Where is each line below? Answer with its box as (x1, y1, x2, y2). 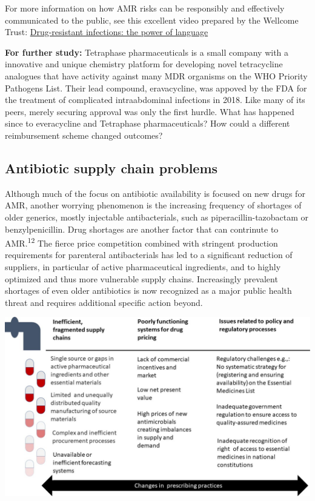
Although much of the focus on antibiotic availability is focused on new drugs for (5, 187, 305, 199)
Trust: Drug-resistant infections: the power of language (5, 25, 208, 38)
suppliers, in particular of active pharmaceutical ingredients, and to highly (5, 260, 281, 273)
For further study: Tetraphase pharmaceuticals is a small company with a (5, 45, 289, 58)
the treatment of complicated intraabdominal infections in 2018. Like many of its (5, 93, 305, 106)
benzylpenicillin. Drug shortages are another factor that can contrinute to (5, 222, 279, 235)
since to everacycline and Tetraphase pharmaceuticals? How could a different (5, 117, 290, 130)
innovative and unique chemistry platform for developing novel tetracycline (5, 58, 283, 70)
